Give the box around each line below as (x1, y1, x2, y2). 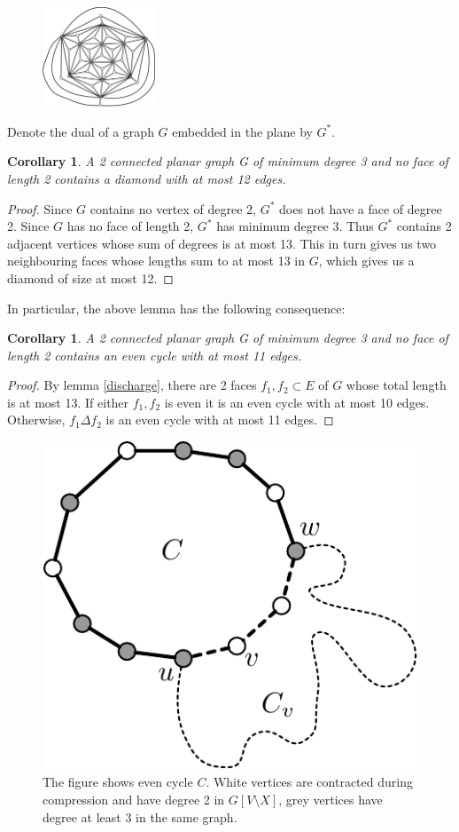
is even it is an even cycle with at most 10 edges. (164, 392, 430, 411)
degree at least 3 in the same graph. (43, 807, 237, 826)
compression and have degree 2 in (43, 790, 225, 809)
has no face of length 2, (66, 217, 194, 235)
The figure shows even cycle (43, 773, 193, 791)
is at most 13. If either (7, 392, 129, 411)
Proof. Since (7, 199, 73, 218)
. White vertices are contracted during (206, 773, 413, 791)
